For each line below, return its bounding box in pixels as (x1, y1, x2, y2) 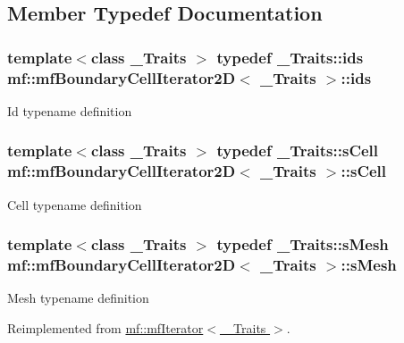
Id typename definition (7, 101, 132, 120)
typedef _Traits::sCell (216, 139, 379, 162)
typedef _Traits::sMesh (216, 233, 389, 255)
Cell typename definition (7, 195, 142, 213)
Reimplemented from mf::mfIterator (7, 318, 204, 337)
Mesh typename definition (7, 289, 149, 307)
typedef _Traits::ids (216, 46, 364, 68)
